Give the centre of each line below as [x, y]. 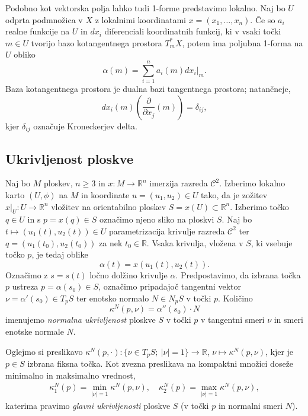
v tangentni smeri [233, 320]
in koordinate [105, 194]
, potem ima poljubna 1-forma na [243, 42]
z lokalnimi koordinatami [140, 19]
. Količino [235, 298]
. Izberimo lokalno [252, 183]
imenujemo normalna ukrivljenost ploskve [81, 320]
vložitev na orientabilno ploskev [109, 206]
